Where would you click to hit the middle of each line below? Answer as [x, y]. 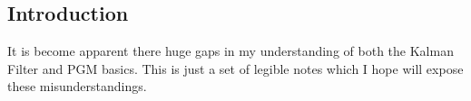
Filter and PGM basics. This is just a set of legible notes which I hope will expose [235, 68]
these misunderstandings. [77, 86]
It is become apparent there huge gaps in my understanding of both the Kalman [231, 51]
